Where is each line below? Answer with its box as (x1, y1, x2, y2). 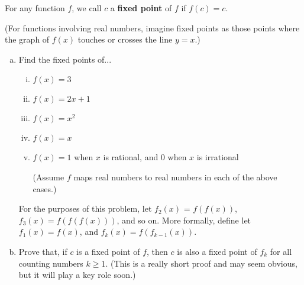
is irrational (196, 151, 239, 163)
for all (270, 245, 292, 257)
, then (147, 245, 168, 257)
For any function (5, 2, 65, 14)
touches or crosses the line (77, 33, 173, 46)
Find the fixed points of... (18, 53, 112, 65)
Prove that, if (18, 245, 67, 257)
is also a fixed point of (177, 245, 257, 257)
